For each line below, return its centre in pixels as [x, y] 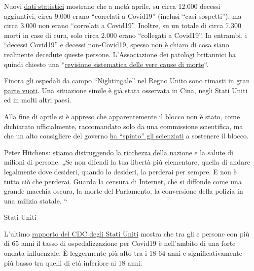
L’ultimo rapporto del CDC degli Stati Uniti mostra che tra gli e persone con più [127, 233]
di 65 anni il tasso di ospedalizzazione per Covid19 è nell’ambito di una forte [120, 243]
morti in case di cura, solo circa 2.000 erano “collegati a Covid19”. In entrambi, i [126, 35]
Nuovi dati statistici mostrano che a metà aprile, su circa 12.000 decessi [112, 6]
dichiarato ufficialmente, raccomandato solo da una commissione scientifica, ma [124, 126]
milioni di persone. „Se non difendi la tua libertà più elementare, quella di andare [127, 162]
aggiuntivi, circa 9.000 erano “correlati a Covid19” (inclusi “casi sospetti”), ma [123, 16]
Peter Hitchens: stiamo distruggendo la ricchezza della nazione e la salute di [119, 152]
